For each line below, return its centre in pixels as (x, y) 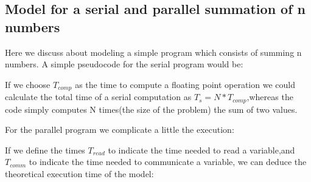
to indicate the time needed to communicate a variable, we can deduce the (168, 162)
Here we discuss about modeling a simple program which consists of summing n (153, 52)
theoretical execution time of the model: (79, 174)
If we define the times (45, 150)
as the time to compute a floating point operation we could (185, 84)
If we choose (28, 84)
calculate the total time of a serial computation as (98, 97)
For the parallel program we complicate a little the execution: (120, 130)
